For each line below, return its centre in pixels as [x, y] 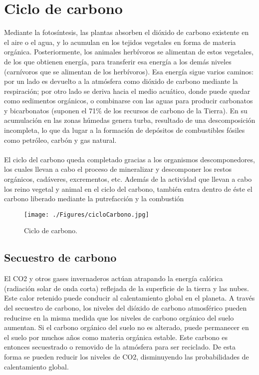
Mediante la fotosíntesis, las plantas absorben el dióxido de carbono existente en [127, 32]
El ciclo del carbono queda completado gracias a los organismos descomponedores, [129, 159]
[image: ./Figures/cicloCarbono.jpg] [87, 214]
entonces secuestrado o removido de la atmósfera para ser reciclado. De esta [120, 347]
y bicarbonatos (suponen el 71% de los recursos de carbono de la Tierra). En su [126, 110]
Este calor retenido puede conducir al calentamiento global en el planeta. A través [129, 298]
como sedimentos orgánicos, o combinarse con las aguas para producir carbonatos [129, 101]
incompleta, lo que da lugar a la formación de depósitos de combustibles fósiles [125, 130]
